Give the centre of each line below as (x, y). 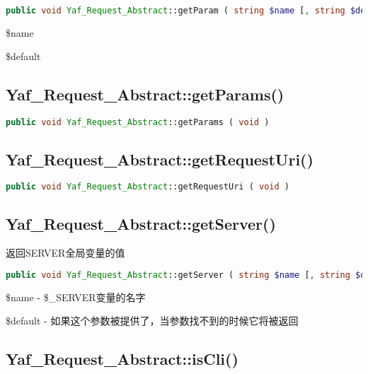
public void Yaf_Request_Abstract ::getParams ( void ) (138, 123)
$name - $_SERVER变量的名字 (76, 297)
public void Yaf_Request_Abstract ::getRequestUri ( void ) (148, 187)
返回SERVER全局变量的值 (65, 253)
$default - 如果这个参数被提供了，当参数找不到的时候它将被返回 (152, 321)
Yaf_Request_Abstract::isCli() (122, 359)
